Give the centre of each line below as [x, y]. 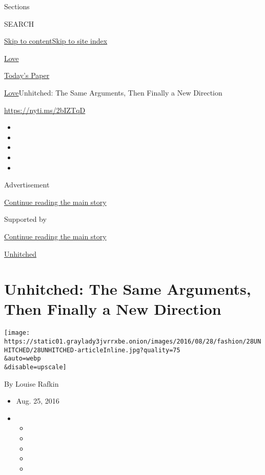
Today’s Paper [27, 75]
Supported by [25, 219]
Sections [17, 6]
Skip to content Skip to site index [56, 41]
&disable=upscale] [35, 367]
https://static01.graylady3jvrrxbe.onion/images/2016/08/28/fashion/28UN [133, 342]
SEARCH [19, 23]
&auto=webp [23, 359]
